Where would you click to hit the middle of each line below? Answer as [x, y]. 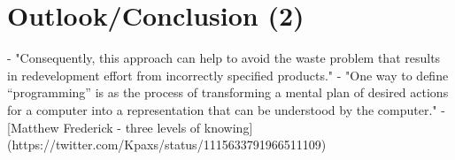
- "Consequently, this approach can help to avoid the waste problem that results [224, 58]
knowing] [228, 127]
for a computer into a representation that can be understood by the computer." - [226, 109]
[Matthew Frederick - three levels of [104, 127]
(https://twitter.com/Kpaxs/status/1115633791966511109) [167, 145]
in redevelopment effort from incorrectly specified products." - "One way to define [228, 75]
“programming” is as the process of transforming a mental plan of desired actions [228, 92]
